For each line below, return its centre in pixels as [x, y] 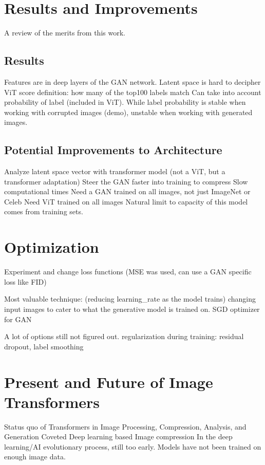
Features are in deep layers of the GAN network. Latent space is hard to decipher [132, 81]
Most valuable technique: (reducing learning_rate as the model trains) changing [130, 299]
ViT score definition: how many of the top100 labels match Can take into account [133, 92]
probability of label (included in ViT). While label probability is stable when [125, 102]
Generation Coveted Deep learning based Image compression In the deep [118, 436]
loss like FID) [25, 281]
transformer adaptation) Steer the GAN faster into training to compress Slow [126, 181]
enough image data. [35, 457]
